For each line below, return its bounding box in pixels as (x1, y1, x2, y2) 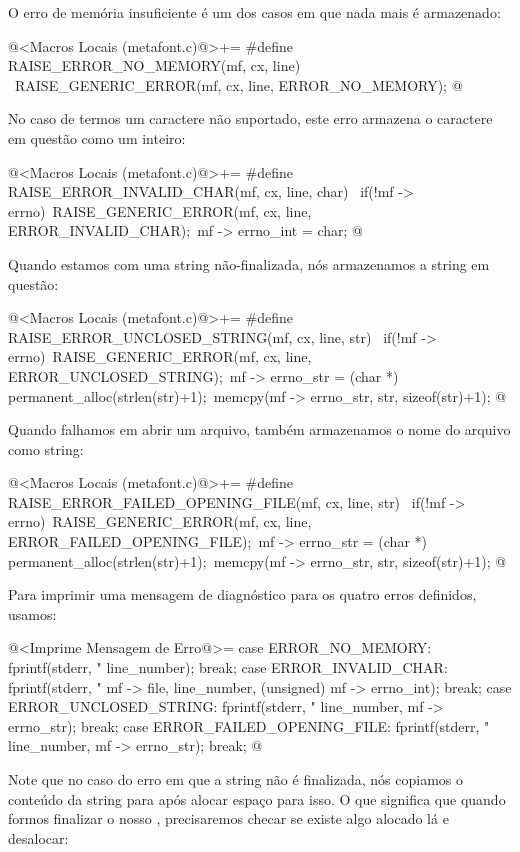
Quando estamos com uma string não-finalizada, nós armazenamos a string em (8, 253, 490, 274)
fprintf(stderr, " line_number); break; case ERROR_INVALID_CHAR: (8, 657, 448, 678)
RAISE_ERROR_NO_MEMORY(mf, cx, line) (8, 55, 301, 76)
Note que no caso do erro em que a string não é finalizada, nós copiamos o (8, 769, 463, 789)
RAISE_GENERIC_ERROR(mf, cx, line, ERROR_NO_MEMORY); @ (14, 74, 463, 95)
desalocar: (8, 827, 69, 848)
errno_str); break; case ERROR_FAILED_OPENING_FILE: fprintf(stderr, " (8, 715, 490, 736)
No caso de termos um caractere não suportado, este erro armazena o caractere (8, 108, 493, 129)
